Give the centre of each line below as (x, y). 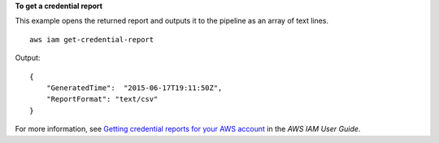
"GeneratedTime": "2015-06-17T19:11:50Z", (134, 88)
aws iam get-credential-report (92, 39)
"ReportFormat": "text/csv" (102, 99)
